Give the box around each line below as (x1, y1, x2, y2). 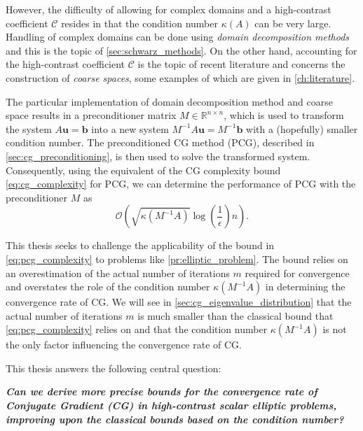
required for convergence (245, 265, 350, 280)
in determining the (265, 279, 345, 294)
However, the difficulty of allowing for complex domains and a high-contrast (6, 2, 331, 16)
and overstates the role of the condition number (6, 279, 210, 294)
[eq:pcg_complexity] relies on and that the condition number (6, 322, 268, 337)
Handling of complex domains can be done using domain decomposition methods (6, 29, 350, 44)
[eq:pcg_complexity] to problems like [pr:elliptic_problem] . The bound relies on (6, 251, 348, 266)
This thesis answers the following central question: (6, 360, 221, 375)
